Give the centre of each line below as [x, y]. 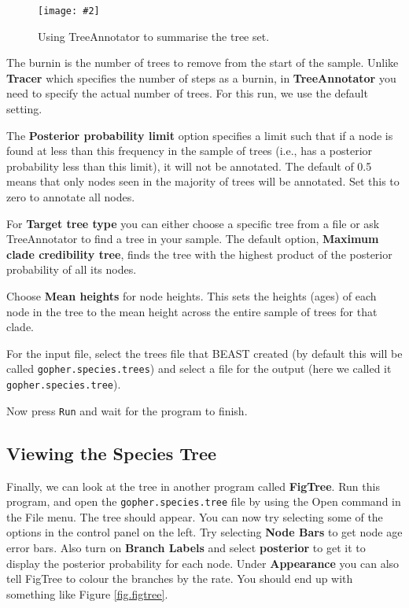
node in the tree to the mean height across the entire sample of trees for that [192, 311]
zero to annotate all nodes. [71, 197]
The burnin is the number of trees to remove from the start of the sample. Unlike [203, 63]
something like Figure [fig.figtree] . [87, 593]
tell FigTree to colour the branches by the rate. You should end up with [180, 579]
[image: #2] [69, 11]
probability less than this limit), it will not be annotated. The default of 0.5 [189, 166]
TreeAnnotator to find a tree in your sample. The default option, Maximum [193, 239]
